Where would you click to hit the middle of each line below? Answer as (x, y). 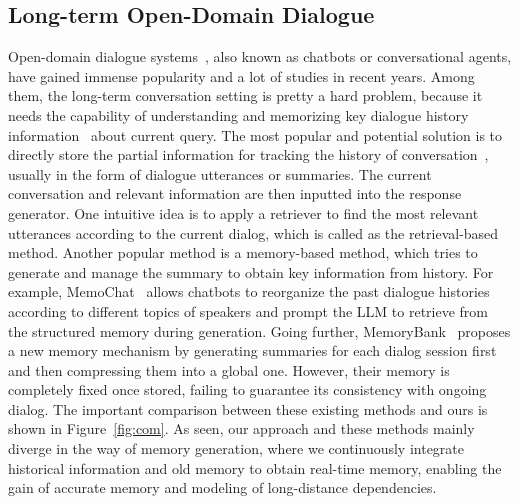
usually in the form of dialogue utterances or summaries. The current (220, 173)
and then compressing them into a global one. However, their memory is (229, 369)
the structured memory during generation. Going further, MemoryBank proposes (259, 330)
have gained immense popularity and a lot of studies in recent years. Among (241, 75)
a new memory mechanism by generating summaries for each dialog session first (252, 350)
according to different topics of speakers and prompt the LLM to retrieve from (248, 310)
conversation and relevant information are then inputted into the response (235, 193)
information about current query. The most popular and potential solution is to (255, 134)
